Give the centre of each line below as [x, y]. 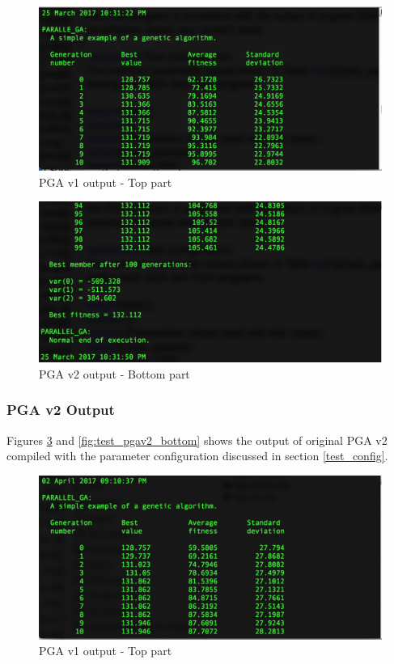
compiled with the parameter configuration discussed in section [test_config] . [197, 456]
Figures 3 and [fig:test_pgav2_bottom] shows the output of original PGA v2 [197, 440]
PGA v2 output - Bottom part [114, 373]
